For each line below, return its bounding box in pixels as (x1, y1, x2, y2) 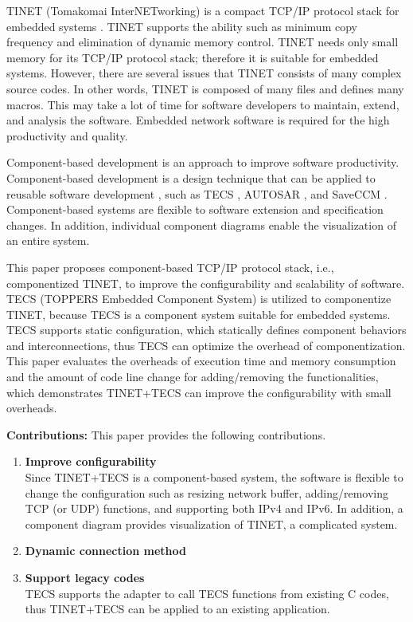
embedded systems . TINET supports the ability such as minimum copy (6, 18, 357, 34)
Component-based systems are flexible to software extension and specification (6, 201, 384, 218)
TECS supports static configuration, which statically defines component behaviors (6, 321, 407, 338)
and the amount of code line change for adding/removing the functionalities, (6, 368, 379, 385)
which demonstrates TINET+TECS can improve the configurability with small (6, 384, 392, 400)
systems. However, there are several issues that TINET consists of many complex (6, 65, 402, 81)
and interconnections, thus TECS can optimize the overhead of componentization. (6, 337, 406, 353)
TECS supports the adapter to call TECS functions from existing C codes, (25, 585, 389, 601)
